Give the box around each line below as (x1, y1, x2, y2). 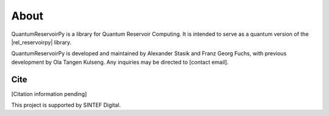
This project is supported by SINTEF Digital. (11, 101, 121, 109)
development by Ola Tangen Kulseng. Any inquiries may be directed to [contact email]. (11, 58, 228, 66)
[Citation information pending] (11, 90, 87, 97)
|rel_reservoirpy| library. (11, 38, 72, 46)
